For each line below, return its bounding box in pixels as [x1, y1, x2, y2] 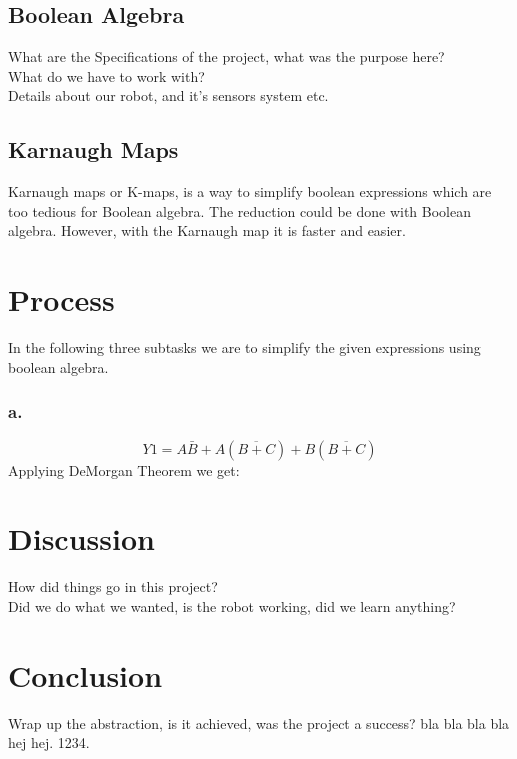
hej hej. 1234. [8, 732, 90, 753]
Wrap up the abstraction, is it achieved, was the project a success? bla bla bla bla [8, 712, 510, 733]
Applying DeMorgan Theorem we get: [8, 459, 240, 480]
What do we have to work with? [8, 65, 205, 86]
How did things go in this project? [8, 576, 218, 597]
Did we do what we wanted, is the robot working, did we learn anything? [8, 595, 456, 616]
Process [8, 279, 115, 320]
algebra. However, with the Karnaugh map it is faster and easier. [8, 220, 406, 241]
